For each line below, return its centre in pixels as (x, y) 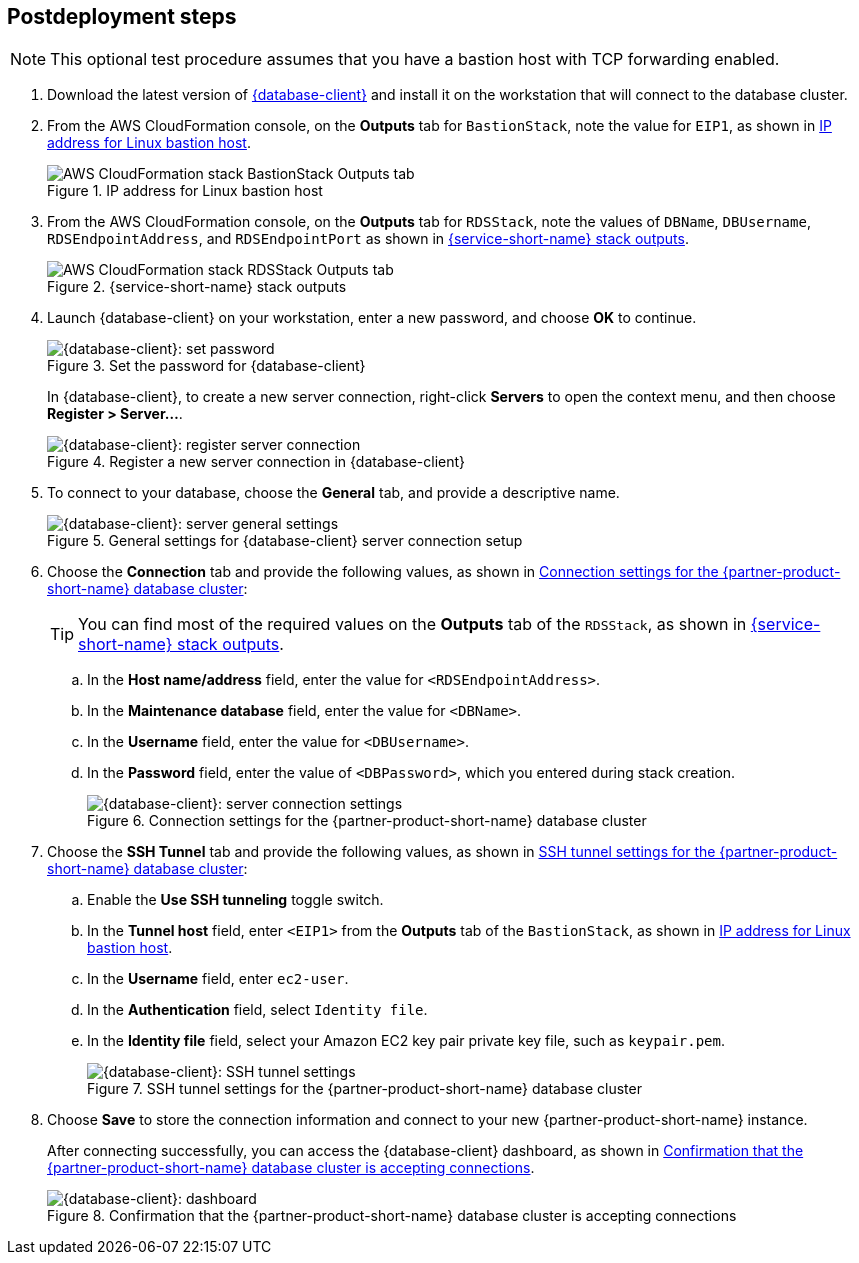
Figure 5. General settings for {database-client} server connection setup (285, 541)
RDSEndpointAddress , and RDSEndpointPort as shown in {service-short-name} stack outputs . (368, 239)
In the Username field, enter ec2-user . (218, 979)
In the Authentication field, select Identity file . (257, 1010)
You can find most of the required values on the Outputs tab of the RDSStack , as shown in (412, 624)
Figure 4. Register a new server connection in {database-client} (256, 462)
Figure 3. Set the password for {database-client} (206, 366)
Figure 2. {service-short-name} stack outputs (197, 287)
